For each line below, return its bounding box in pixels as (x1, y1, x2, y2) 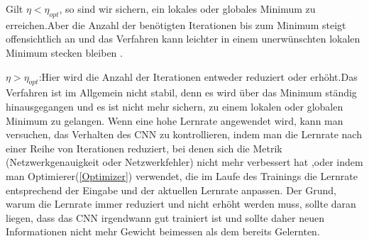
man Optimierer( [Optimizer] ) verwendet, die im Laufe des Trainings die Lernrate (6, 168, 358, 183)
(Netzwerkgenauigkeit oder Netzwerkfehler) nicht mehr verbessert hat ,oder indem (6, 155, 363, 169)
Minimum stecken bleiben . (6, 45, 123, 60)
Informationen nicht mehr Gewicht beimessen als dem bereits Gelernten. (6, 224, 320, 239)
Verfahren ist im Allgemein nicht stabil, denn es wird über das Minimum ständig (6, 85, 357, 100)
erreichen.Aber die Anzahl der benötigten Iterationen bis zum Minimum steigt (6, 17, 346, 32)
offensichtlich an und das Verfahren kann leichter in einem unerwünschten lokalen (6, 31, 360, 46)
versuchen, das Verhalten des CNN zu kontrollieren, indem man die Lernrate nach (6, 127, 362, 142)
